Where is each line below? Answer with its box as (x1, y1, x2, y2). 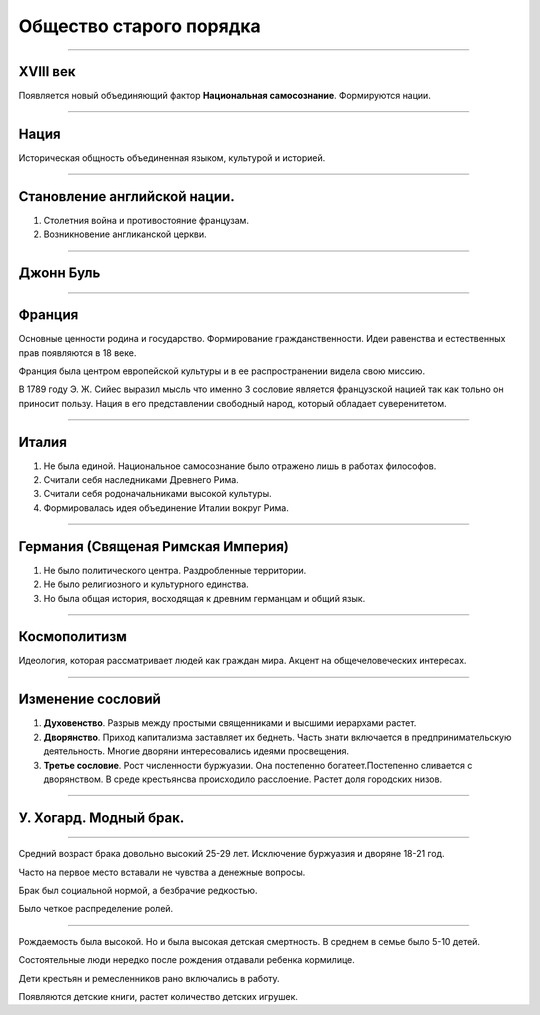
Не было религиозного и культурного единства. (43, 578, 249, 590)
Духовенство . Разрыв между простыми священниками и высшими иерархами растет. (43, 717, 417, 729)
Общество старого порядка (18, 15, 262, 37)
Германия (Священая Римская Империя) (18, 538, 289, 555)
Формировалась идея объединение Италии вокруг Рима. (43, 501, 289, 514)
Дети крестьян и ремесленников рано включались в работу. (18, 972, 280, 984)
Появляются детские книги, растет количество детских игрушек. (18, 991, 299, 1003)
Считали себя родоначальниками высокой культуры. (43, 488, 272, 500)
